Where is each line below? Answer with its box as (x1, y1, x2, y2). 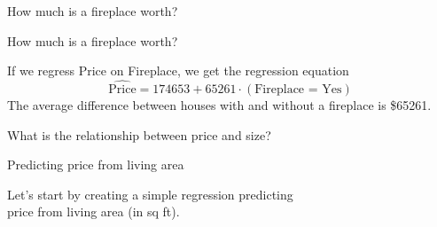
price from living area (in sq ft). (7, 202, 180, 221)
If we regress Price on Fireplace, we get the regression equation (7, 61, 349, 80)
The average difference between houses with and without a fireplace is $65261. (7, 96, 432, 113)
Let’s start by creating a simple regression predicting (7, 184, 293, 203)
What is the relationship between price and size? (7, 125, 271, 144)
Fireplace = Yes (254, 83, 342, 96)
